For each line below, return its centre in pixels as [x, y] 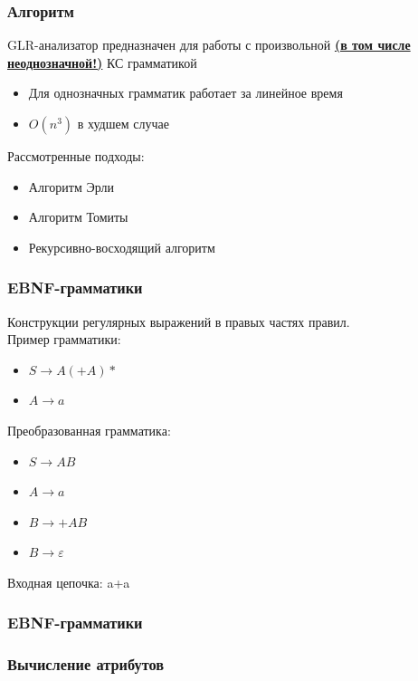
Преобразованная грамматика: [89, 430]
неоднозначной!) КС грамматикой [102, 62]
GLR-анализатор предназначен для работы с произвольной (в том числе [209, 45]
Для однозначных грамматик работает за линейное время [185, 93]
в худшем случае [123, 123]
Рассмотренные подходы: [76, 156]
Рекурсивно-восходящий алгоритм [122, 247]
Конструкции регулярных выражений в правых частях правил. [179, 321]
